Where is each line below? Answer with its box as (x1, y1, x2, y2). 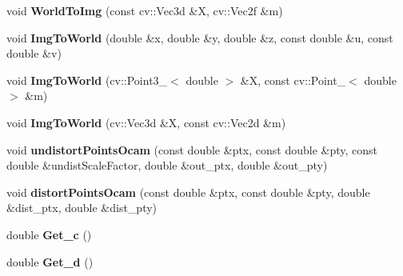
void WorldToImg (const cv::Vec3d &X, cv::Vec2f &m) (6, 2, 283, 18)
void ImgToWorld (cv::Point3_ (6, 71, 168, 88)
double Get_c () (6, 226, 92, 242)
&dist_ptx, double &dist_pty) (6, 199, 158, 216)
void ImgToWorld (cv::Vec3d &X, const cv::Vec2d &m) (6, 114, 286, 130)
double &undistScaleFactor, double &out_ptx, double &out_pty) (6, 157, 328, 174)
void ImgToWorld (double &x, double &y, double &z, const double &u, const (6, 29, 393, 46)
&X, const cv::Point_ (240, 71, 346, 88)
